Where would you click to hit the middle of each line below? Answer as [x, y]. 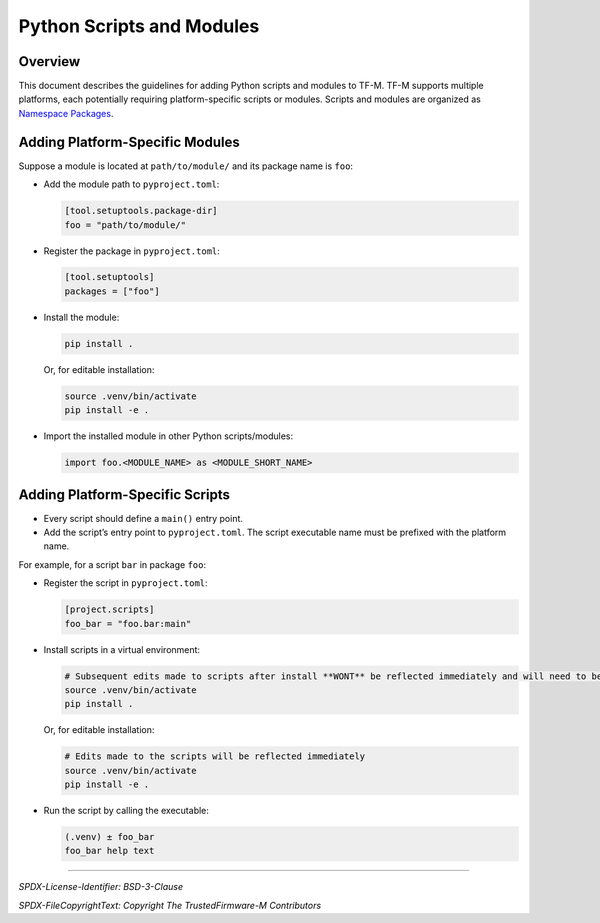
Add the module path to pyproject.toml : [131, 184]
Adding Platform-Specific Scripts [124, 494]
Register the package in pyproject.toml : [131, 251]
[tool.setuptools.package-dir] [141, 211]
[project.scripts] [109, 609]
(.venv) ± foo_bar [109, 837]
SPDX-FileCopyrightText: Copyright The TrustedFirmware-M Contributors [170, 905]
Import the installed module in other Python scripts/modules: [168, 436]
